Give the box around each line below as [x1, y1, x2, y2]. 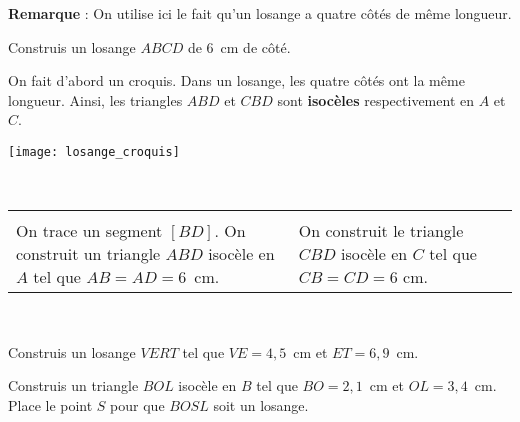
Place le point [8, 395, 93, 415]
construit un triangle [16, 242, 161, 266]
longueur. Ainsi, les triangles [8, 89, 183, 110]
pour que [110, 395, 165, 415]
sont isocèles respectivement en [277, 89, 474, 110]
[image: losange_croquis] [8, 144, 180, 159]
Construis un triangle [8, 375, 139, 396]
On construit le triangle [298, 219, 464, 243]
